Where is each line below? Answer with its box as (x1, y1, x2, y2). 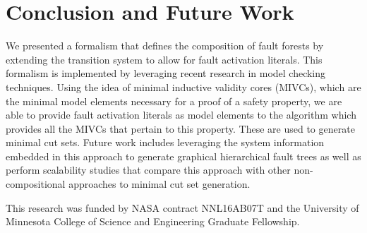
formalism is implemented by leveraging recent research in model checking (6, 66, 326, 80)
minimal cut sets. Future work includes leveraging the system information (6, 135, 325, 150)
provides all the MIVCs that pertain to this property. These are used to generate (6, 121, 355, 136)
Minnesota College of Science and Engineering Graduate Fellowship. (6, 214, 300, 229)
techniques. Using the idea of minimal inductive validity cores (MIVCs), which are (6, 79, 361, 94)
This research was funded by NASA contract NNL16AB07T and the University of (6, 200, 359, 215)
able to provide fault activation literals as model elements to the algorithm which (6, 107, 356, 122)
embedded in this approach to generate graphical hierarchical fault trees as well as (6, 148, 361, 163)
